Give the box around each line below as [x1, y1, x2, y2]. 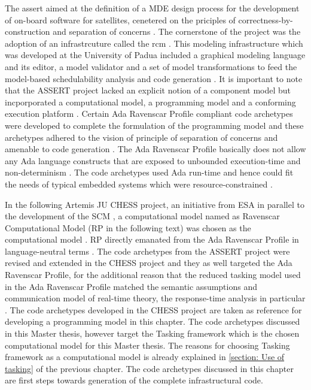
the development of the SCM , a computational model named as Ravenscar [5, 210, 280, 222]
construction [5, 25, 50, 38]
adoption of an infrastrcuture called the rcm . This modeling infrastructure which [5, 37, 303, 49]
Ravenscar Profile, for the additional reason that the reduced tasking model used [5, 268, 301, 281]
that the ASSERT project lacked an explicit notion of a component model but [5, 84, 291, 96]
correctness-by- [238, 13, 293, 26]
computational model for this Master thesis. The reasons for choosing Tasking [5, 338, 290, 351]
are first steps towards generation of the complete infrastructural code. [5, 374, 263, 386]
